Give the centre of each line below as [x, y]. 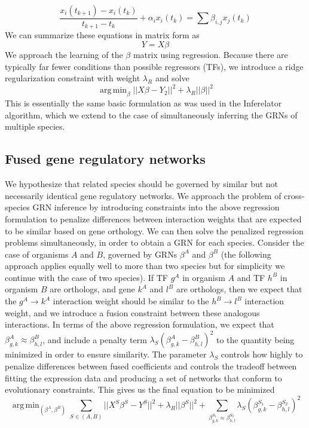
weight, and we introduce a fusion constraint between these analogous [132, 312]
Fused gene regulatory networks [105, 159]
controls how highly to [262, 354]
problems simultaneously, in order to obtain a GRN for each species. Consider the [154, 242]
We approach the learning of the [64, 55]
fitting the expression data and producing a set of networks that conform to [143, 377]
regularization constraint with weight [73, 78]
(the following [246, 254]
